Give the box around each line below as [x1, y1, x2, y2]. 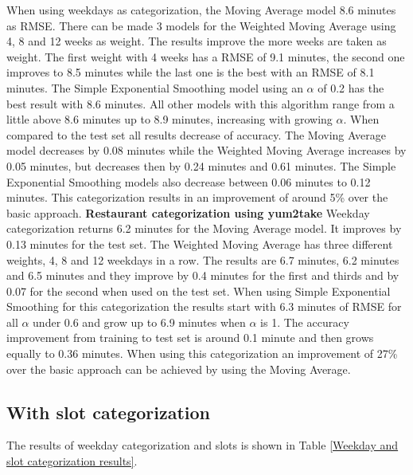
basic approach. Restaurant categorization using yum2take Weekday [6, 204, 370, 221]
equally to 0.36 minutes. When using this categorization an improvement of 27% [6, 345, 398, 362]
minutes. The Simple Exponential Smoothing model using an [6, 79, 303, 96]
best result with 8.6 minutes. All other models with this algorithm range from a [6, 95, 395, 112]
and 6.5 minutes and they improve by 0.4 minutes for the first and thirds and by [6, 267, 399, 284]
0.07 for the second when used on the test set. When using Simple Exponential [6, 282, 391, 299]
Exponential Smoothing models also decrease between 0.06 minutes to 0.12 [6, 173, 371, 190]
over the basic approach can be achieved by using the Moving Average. [6, 360, 351, 377]
